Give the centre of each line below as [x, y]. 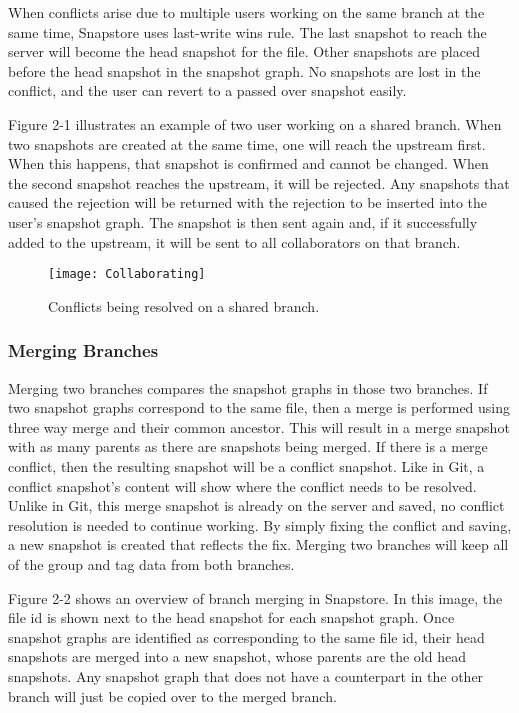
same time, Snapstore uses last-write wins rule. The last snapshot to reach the [247, 31]
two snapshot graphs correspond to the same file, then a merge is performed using [259, 407]
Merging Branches [83, 350]
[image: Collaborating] [127, 274]
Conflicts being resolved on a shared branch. [184, 305]
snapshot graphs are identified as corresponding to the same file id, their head [246, 636]
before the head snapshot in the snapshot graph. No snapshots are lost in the [244, 70]
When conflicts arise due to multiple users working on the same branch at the [246, 12]
